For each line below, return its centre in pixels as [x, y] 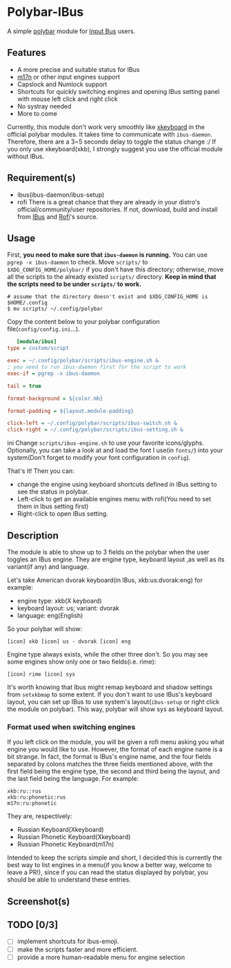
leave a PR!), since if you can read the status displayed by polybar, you [108, 872]
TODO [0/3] [33, 925]
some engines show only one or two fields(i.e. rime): [82, 661]
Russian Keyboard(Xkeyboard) [61, 830]
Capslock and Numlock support [62, 84]
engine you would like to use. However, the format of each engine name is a [115, 749]
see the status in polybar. [53, 492]
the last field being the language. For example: [73, 779]
